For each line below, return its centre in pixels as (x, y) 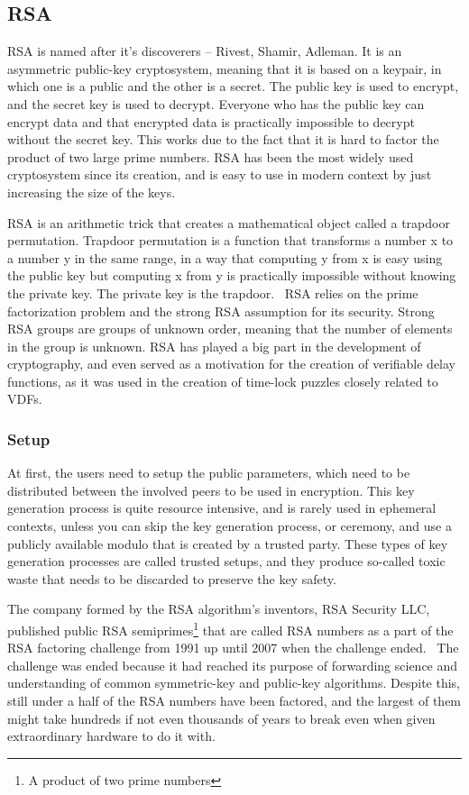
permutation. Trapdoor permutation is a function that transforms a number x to (230, 240)
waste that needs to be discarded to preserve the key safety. (172, 578)
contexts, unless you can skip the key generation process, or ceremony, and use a (230, 526)
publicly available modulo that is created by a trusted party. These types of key (228, 543)
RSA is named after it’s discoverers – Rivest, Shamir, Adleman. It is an (205, 51)
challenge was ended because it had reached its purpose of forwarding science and (233, 665)
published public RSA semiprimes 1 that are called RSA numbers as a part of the (230, 629)
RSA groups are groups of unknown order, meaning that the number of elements (230, 329)
